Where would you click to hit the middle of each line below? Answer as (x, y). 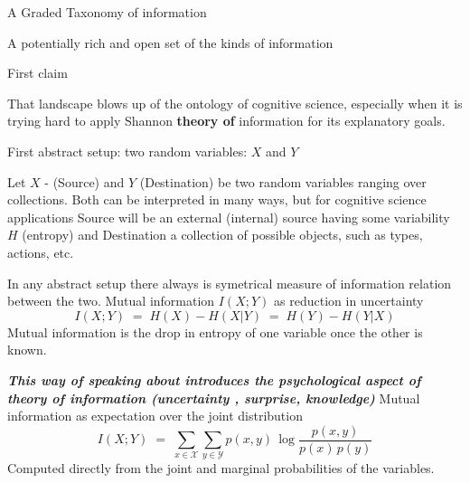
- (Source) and (85, 181)
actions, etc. (41, 252)
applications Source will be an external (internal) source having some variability (229, 217)
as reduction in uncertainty (349, 301)
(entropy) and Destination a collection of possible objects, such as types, (222, 235)
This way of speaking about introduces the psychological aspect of (214, 379)
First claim (38, 73)
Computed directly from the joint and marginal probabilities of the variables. (221, 468)
